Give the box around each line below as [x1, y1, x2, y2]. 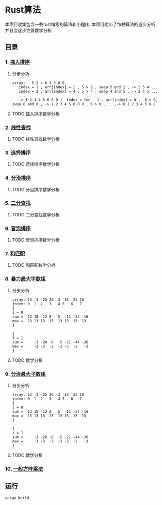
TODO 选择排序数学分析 [12, 161, 60, 167]
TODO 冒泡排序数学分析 [12, 237, 60, 243]
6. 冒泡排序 [5, 225, 31, 232]
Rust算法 [5, 4, 41, 16]
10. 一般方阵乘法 [5, 465, 43, 472]
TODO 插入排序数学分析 [12, 111, 60, 116]
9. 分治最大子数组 [5, 371, 46, 377]
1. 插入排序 [5, 59, 30, 65]
